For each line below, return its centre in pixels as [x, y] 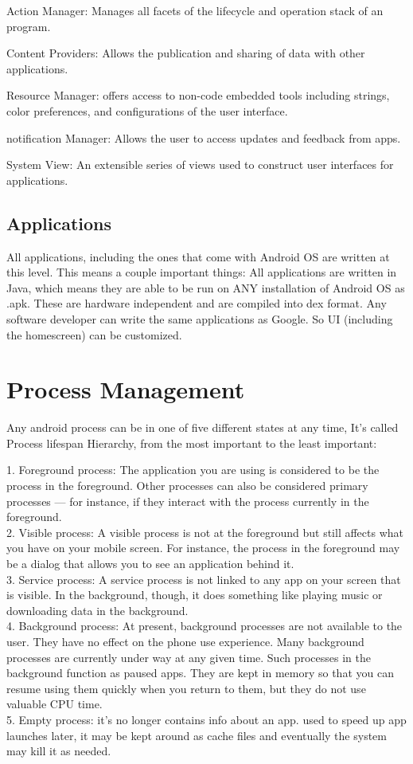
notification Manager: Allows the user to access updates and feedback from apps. [204, 137]
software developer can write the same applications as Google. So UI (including [200, 318]
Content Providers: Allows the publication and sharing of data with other [186, 53]
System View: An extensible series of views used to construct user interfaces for [200, 165]
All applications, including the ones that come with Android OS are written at [198, 256]
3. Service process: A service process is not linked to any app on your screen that [204, 579]
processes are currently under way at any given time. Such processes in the [189, 657]
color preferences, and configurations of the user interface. [147, 110]
